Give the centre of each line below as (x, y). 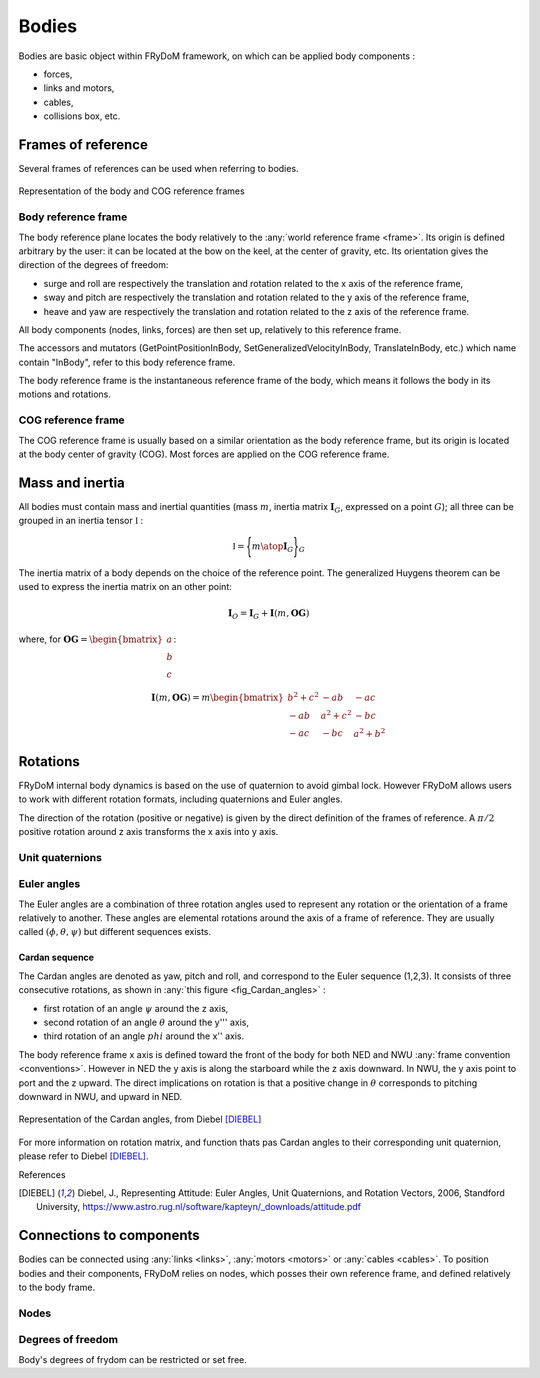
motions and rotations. (65, 394)
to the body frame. (56, 1287)
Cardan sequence (56, 957)
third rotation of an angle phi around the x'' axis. (144, 1036)
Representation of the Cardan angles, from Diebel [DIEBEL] (140, 1119)
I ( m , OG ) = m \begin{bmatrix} (217, 697)
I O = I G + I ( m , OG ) (268, 614)
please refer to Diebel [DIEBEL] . (83, 1156)
